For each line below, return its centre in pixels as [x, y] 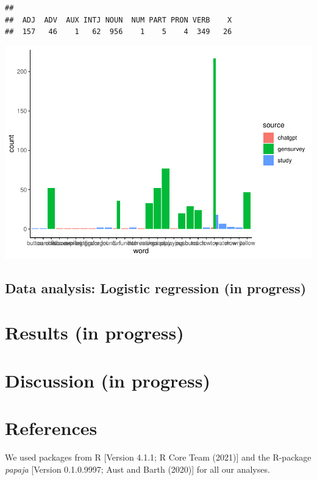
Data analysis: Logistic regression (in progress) [156, 287]
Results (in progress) [94, 332]
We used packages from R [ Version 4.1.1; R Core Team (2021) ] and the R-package [158, 457]
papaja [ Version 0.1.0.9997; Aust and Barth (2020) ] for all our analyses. [137, 469]
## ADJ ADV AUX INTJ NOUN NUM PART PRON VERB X [119, 20]
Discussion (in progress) [108, 380]
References [51, 428]
